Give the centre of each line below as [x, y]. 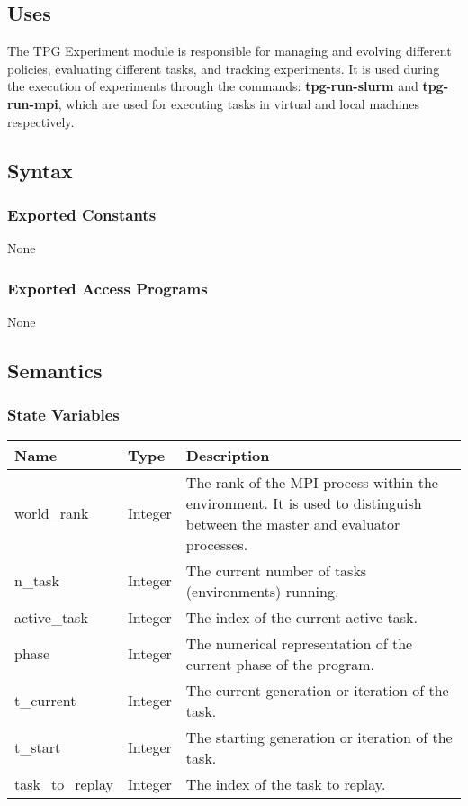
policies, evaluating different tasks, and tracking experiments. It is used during [224, 68]
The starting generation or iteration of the [319, 737]
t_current [45, 701]
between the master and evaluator [293, 523]
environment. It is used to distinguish [304, 503]
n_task [37, 581]
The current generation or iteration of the [317, 690]
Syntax [40, 170]
